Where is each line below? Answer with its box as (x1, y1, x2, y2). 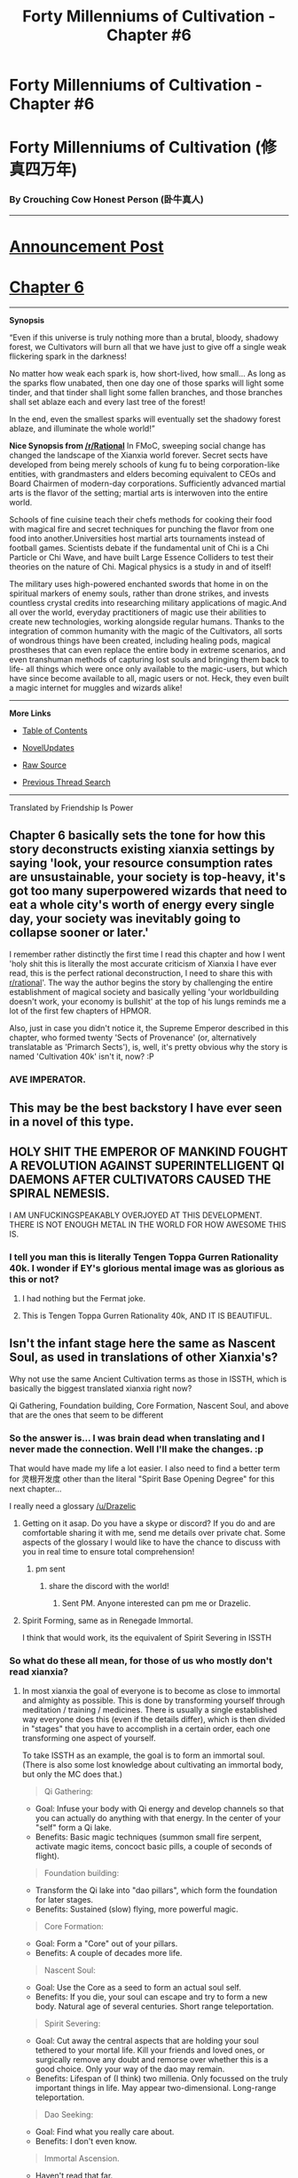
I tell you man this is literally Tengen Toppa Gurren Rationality (9, 1251, 279, 1263)
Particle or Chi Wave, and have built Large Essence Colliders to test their (9, 552, 274, 562)
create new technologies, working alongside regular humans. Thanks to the (9, 616, 286, 627)
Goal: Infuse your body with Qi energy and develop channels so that (35, 1803, 285, 1814)
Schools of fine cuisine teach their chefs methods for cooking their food (9, 513, 272, 525)
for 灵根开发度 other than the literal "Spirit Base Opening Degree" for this (9, 1474, 275, 1484)
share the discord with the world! (48, 1581, 169, 1592)
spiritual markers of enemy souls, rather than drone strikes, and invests (9, 588, 270, 599)
